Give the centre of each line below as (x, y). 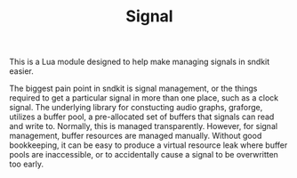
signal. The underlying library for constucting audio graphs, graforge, (136, 108)
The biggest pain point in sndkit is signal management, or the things (133, 89)
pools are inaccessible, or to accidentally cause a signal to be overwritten (144, 155)
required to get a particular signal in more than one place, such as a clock (144, 98)
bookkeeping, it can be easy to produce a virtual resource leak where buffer (148, 145)
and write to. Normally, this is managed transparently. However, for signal (144, 126)
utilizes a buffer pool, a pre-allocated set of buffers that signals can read (142, 117)
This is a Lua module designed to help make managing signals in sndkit (140, 62)
